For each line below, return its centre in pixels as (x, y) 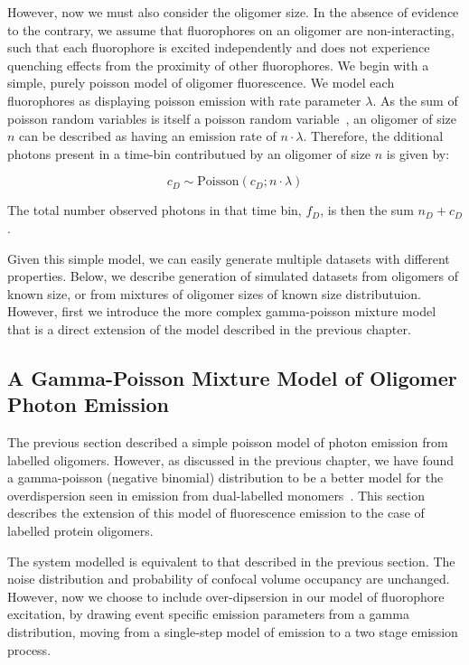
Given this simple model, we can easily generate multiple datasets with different (229, 258)
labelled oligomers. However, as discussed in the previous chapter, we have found (231, 459)
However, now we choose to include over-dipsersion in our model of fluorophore (226, 596)
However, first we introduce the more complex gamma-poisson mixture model (222, 311)
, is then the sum (367, 210)
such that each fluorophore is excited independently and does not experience (219, 47)
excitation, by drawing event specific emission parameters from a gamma (208, 614)
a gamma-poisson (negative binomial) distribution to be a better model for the (225, 478)
